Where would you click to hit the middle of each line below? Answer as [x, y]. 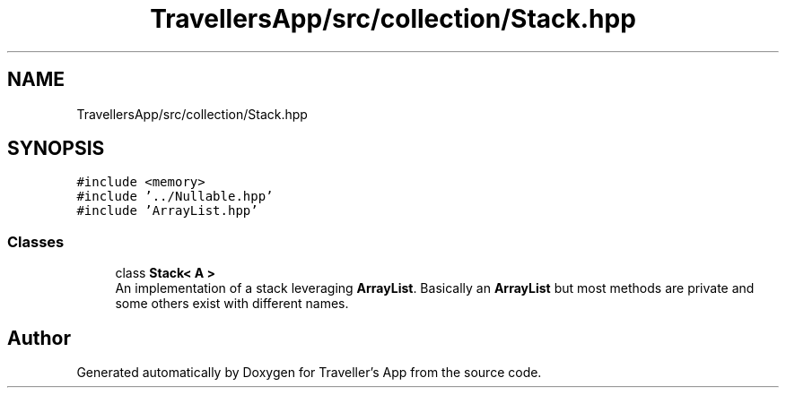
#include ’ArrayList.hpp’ [167, 211]
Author [39, 338]
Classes [36, 241]
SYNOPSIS [56, 149]
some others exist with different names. [232, 304]
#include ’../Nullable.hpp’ [175, 197]
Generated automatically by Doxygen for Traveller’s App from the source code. [309, 373]
